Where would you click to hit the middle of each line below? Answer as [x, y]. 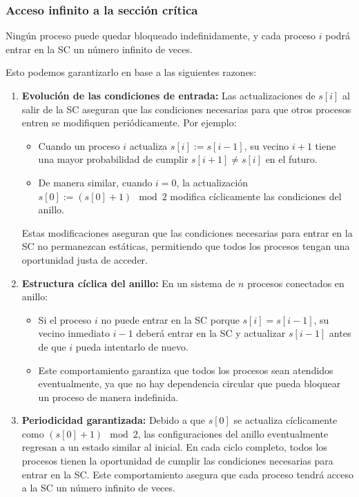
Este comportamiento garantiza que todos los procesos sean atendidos [186, 370]
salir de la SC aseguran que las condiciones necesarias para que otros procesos [186, 109]
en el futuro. [291, 159]
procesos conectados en [296, 283]
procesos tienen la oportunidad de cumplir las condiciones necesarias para [177, 461]
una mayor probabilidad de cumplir [113, 159]
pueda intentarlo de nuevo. [132, 346]
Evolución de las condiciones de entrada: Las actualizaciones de [168, 95]
